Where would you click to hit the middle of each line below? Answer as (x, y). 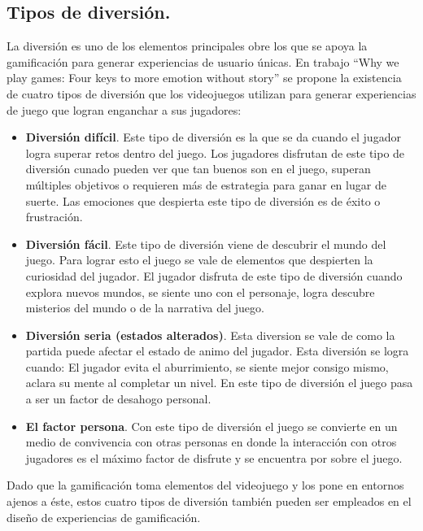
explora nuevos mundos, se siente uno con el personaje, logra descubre (200, 292)
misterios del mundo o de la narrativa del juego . (145, 308)
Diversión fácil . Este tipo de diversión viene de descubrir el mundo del (206, 244)
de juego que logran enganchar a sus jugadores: (124, 109)
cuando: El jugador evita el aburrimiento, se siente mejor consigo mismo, (207, 366)
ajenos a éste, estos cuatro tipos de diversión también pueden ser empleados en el (209, 501)
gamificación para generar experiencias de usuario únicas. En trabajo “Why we (203, 61)
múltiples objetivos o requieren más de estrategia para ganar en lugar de (206, 184)
